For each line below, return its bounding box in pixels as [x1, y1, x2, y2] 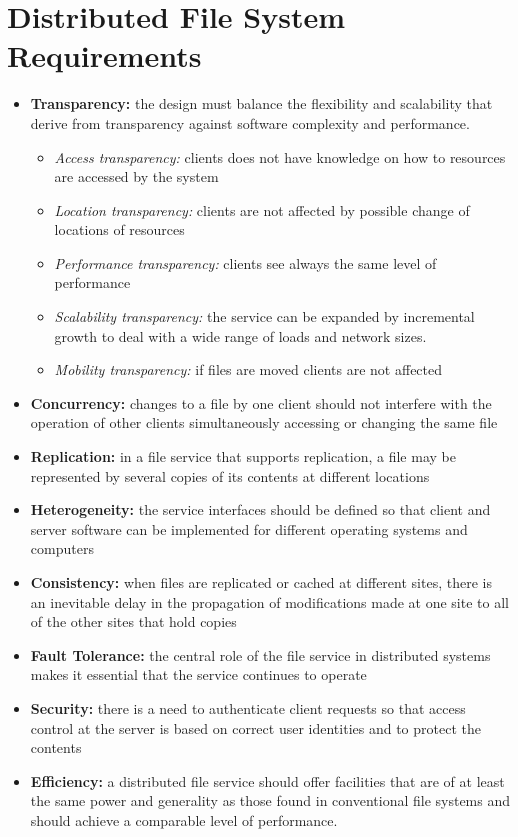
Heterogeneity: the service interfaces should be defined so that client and [30, 499, 491, 520]
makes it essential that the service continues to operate [30, 664, 367, 685]
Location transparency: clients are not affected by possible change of [54, 199, 470, 220]
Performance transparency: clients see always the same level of [54, 252, 437, 273]
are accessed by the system [54, 166, 219, 187]
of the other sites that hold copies [30, 611, 237, 632]
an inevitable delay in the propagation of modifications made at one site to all [30, 591, 509, 612]
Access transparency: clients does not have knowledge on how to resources [54, 146, 506, 167]
